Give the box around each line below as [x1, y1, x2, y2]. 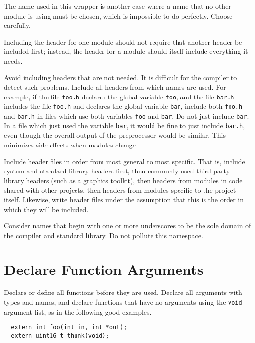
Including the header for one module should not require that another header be [4, 36, 242, 47]
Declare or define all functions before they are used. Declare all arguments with [4, 287, 242, 297]
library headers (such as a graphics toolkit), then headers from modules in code [4, 175, 243, 185]
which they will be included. [4, 204, 89, 214]
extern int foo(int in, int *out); [11, 324, 127, 331]
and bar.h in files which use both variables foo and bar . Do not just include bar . [4, 111, 249, 121]
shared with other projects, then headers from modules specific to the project [4, 185, 236, 195]
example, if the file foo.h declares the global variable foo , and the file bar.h [4, 91, 234, 101]
